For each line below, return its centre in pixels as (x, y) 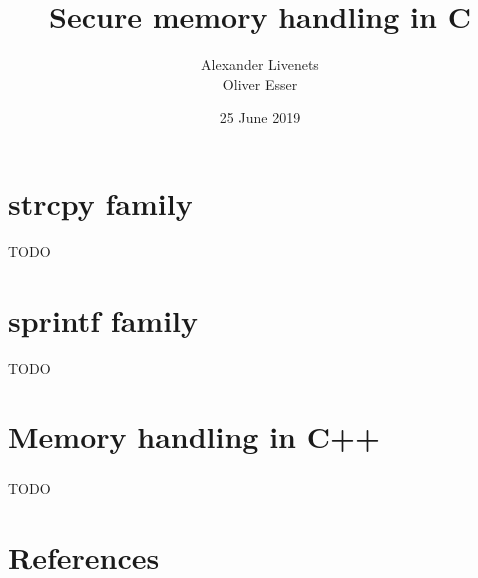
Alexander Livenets (260, 64)
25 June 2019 (260, 117)
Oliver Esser (260, 83)
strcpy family (100, 202)
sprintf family (103, 319)
